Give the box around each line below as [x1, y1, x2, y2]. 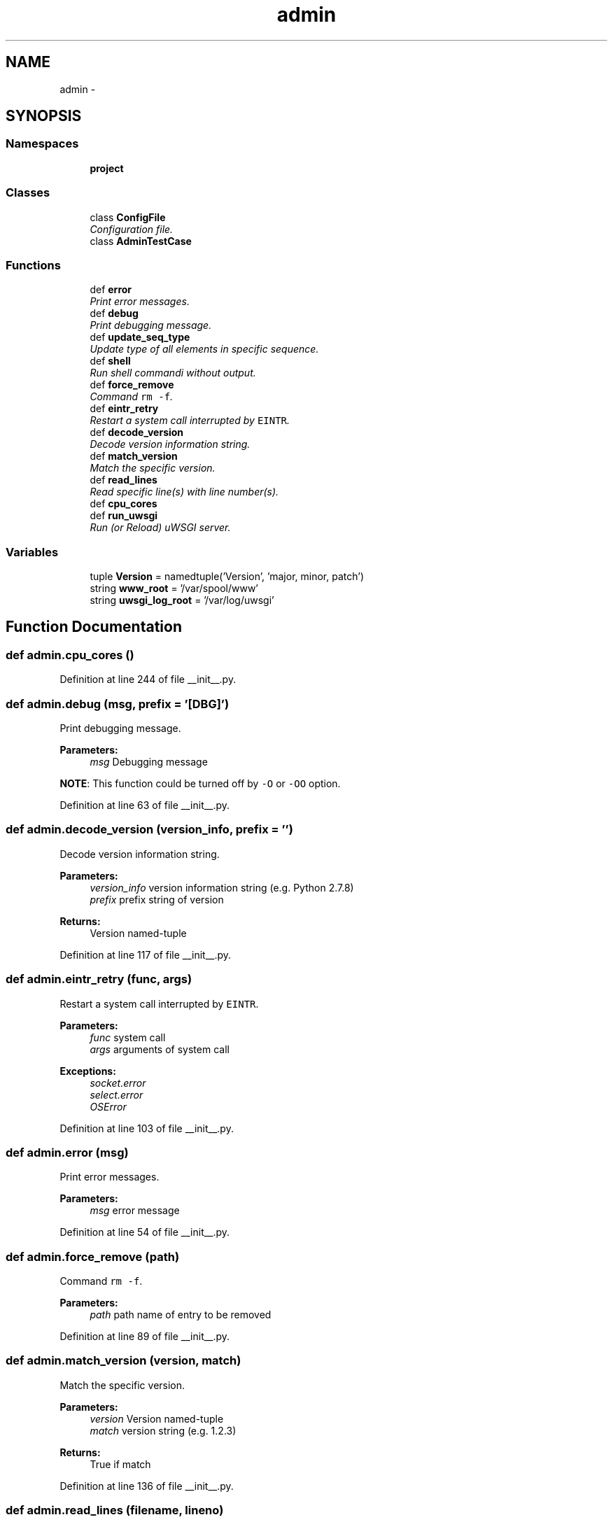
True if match [90, 1458, 151, 1470]
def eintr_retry [90, 402, 159, 415]
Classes [6, 185, 50, 200]
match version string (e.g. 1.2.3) [90, 1424, 237, 1437]
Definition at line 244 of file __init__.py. [59, 673, 237, 686]
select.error [90, 1088, 143, 1101]
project [90, 162, 124, 174]
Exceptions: [59, 1064, 116, 1077]
